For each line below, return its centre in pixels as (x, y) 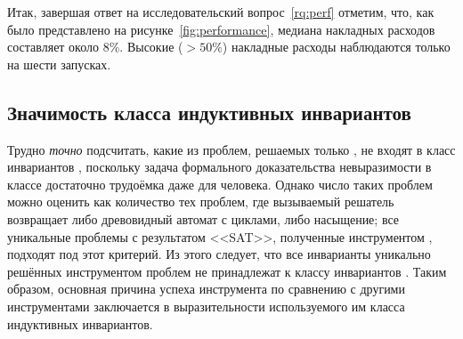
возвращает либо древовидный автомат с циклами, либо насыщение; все (203, 218)
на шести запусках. (59, 64)
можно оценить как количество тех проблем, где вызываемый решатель (201, 202)
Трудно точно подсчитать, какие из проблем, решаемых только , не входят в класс (231, 149)
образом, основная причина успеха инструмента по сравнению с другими (206, 289)
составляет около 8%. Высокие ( (95, 47)
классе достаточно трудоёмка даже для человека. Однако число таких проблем (220, 184)
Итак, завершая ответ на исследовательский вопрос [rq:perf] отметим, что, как (221, 12)
